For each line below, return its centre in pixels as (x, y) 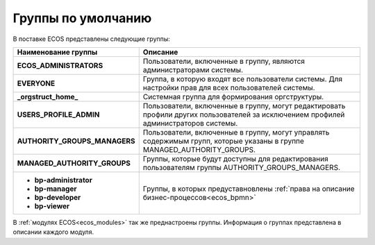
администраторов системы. (190, 123)
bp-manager (56, 189)
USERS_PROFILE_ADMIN (58, 115)
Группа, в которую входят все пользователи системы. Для (243, 78)
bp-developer (58, 197)
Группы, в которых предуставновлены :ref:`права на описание (249, 189)
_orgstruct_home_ (48, 96)
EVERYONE (36, 83)
